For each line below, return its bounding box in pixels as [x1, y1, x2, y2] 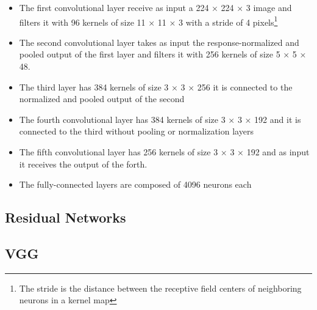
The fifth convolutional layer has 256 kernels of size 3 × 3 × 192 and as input [19, 146, 310, 158]
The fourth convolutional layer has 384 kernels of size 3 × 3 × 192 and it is [19, 113, 301, 125]
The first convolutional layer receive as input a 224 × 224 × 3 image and [19, 1, 292, 13]
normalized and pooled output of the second [19, 92, 185, 105]
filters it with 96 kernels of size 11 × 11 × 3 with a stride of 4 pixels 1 [19, 13, 278, 28]
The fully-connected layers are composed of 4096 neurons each [19, 178, 252, 191]
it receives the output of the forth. [19, 157, 148, 170]
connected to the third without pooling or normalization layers [19, 125, 254, 138]
